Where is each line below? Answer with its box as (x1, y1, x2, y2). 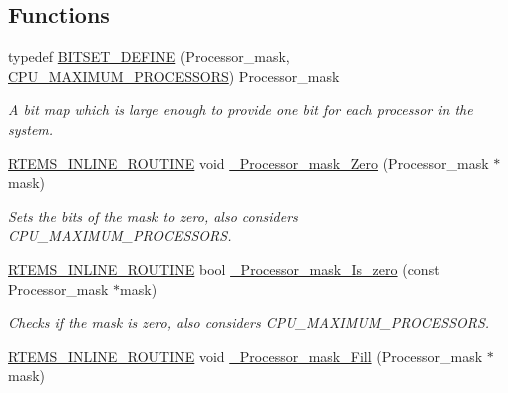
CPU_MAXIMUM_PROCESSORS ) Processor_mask (8, 65, 340, 86)
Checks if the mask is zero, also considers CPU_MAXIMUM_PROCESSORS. (8, 312, 490, 333)
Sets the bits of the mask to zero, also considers (8, 205, 298, 226)
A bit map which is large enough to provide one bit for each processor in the (8, 99, 473, 120)
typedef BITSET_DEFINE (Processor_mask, (8, 46, 290, 67)
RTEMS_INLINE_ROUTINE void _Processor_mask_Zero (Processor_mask (8, 152, 489, 173)
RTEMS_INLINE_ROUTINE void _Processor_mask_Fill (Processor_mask (8, 345, 483, 366)
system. (8, 118, 54, 139)
